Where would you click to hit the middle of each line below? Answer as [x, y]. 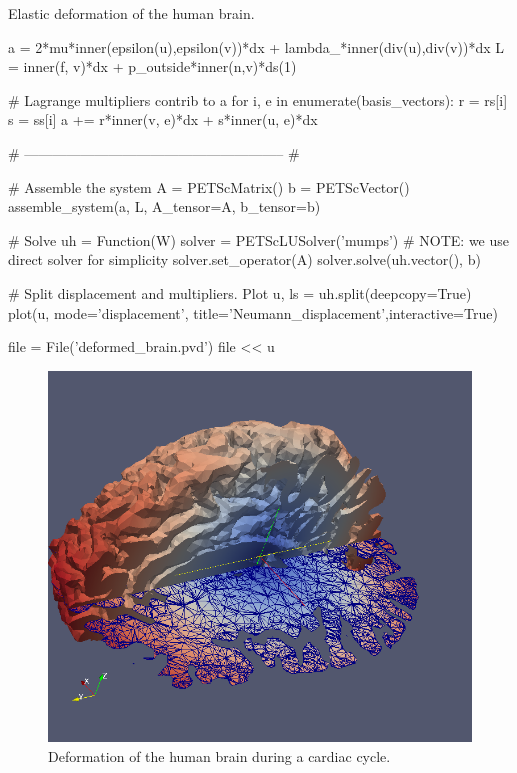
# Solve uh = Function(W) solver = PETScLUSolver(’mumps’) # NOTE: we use [259, 239]
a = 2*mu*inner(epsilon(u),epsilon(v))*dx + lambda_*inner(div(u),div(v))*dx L [256, 46]
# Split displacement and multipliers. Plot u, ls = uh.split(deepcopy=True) [240, 292]
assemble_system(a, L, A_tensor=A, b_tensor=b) [164, 206]
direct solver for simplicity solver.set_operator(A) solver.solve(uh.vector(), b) [244, 259]
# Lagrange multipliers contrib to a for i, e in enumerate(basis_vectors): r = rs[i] [258, 99]
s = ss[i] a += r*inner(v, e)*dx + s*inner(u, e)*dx [163, 119]
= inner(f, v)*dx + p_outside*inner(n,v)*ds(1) [152, 66]
